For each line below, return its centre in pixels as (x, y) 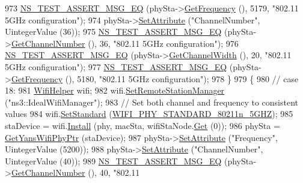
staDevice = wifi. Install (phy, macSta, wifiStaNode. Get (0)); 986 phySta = (142, 125)
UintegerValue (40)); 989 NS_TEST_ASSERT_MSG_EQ (113, 160)
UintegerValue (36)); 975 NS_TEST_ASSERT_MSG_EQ (113, 31)
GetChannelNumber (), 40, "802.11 (75, 172)
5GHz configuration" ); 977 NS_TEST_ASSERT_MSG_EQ (116, 66)
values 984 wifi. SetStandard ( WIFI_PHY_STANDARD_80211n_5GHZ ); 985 (149, 114)
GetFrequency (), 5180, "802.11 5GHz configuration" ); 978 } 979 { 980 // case (155, 78)
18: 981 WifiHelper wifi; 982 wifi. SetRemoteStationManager (115, 90)
